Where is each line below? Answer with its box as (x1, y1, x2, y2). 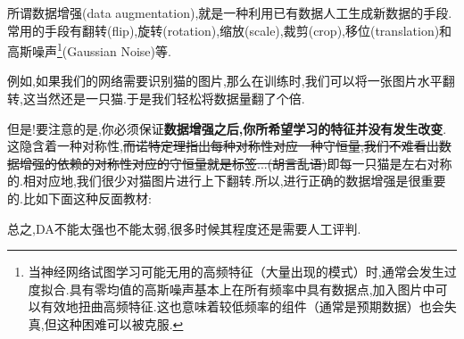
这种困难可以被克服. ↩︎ (56, 314, 184, 333)
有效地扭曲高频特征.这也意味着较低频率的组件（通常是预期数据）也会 (40, 297, 444, 316)
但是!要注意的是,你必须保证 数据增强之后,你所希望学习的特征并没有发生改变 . (7, 119, 447, 137)
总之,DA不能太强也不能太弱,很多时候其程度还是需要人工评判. (7, 219, 361, 237)
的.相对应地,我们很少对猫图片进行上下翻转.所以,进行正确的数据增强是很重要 (7, 171, 446, 190)
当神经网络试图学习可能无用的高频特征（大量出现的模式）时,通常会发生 (28, 262, 444, 281)
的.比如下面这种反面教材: (7, 189, 152, 207)
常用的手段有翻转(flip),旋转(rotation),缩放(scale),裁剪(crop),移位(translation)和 (7, 21, 452, 39)
